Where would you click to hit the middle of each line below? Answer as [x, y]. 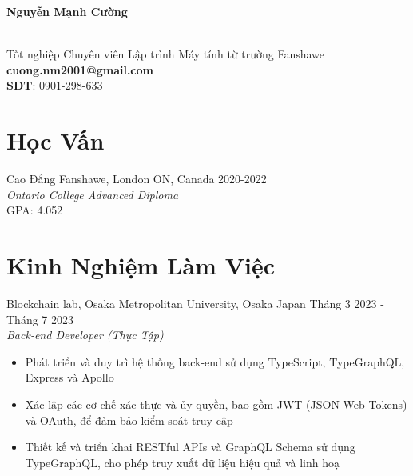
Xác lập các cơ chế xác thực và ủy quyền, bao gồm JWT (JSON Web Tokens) [216, 404]
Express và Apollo [69, 377]
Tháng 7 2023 [40, 319]
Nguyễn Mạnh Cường [67, 11]
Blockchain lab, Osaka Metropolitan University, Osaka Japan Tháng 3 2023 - [195, 303]
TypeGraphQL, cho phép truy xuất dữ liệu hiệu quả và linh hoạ [183, 462]
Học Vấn [56, 140]
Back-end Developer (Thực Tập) [85, 335]
